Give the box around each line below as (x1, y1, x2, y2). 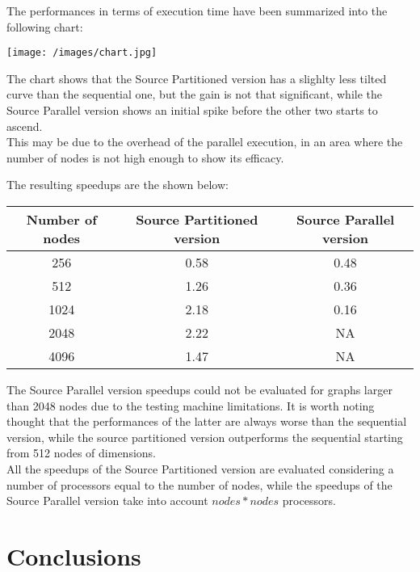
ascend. (6, 117, 43, 134)
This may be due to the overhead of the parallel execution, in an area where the (6, 133, 403, 150)
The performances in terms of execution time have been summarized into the (6, 2, 388, 19)
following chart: (6, 18, 83, 35)
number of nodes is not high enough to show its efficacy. (6, 149, 284, 166)
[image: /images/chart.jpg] (6, 47, 157, 59)
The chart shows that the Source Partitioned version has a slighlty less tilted (6, 69, 387, 86)
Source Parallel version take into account (6, 492, 208, 509)
